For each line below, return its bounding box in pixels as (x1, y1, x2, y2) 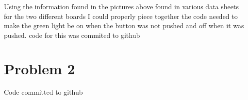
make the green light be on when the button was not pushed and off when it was (4, 20, 244, 31)
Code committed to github (4, 86, 83, 97)
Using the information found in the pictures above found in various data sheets (4, 1, 239, 11)
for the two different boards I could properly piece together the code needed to (4, 11, 238, 21)
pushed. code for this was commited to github (4, 30, 140, 40)
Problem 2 (4, 58, 75, 78)
